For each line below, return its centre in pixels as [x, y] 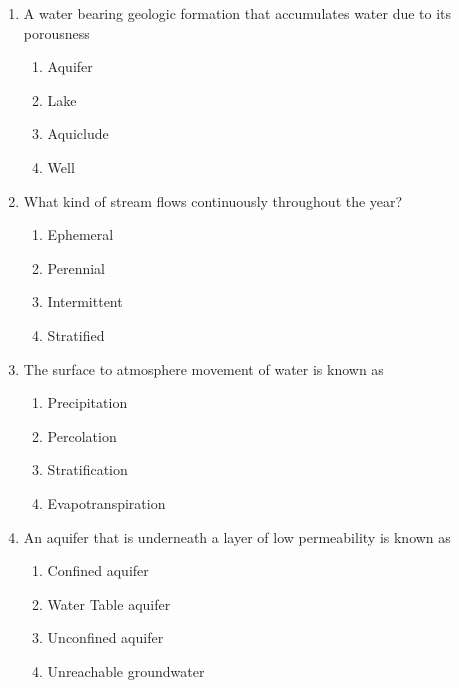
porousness [56, 32]
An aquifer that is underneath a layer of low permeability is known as [237, 536]
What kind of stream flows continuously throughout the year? [213, 200]
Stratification [87, 469]
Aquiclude [78, 133]
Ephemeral [80, 234]
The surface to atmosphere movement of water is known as [203, 368]
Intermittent [85, 301]
